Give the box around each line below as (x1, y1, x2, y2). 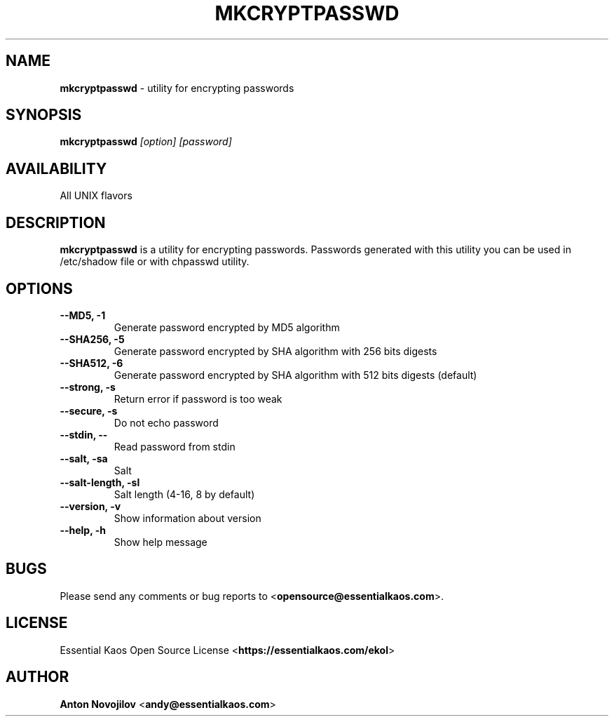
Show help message (114, 535, 207, 548)
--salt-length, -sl (60, 476, 140, 488)
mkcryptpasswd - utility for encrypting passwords (60, 81, 294, 94)
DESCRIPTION (6, 213, 106, 232)
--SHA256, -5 (60, 333, 125, 345)
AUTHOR (6, 668, 69, 686)
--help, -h (60, 523, 106, 536)
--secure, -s (60, 404, 118, 417)
